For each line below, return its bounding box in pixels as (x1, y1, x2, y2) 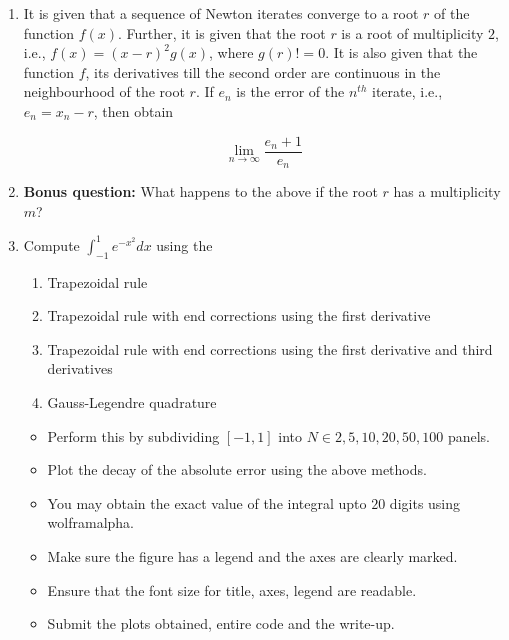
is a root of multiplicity (341, 22, 484, 43)
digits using (389, 492, 461, 513)
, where (209, 42, 254, 63)
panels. (447, 425, 490, 446)
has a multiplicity (393, 181, 501, 202)
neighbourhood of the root (23, 81, 185, 102)
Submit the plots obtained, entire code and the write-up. (47, 613, 395, 634)
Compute (23, 234, 80, 255)
